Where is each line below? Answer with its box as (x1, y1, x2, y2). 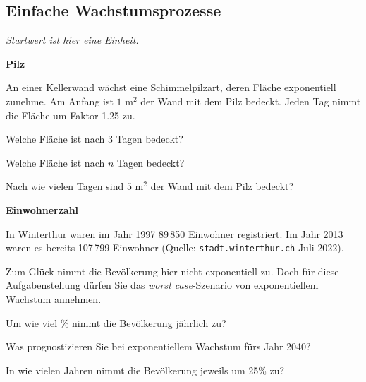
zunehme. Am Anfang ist (6, 93, 114, 108)
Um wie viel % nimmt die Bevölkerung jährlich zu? (6, 315, 226, 330)
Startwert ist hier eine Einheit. (6, 32, 139, 47)
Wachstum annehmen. (6, 291, 102, 306)
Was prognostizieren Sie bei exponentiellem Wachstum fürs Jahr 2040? (6, 339, 311, 354)
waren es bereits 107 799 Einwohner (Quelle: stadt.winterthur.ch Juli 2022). (6, 240, 344, 255)
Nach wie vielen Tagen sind (6, 179, 124, 193)
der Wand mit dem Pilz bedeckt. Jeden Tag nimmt (140, 93, 361, 108)
